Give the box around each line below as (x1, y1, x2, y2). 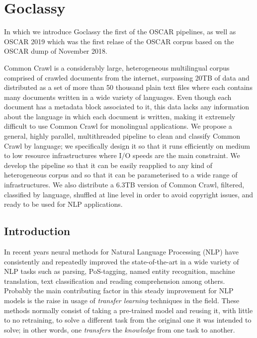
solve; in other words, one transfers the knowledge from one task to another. (4, 324, 235, 335)
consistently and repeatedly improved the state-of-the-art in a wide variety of (4, 256, 239, 266)
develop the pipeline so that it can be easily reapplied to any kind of (4, 160, 213, 170)
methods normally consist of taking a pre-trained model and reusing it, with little (4, 305, 253, 315)
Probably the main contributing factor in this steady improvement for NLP (4, 285, 234, 296)
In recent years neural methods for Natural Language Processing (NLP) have (4, 247, 239, 257)
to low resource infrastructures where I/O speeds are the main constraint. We (4, 150, 240, 161)
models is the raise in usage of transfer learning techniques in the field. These (4, 295, 240, 305)
